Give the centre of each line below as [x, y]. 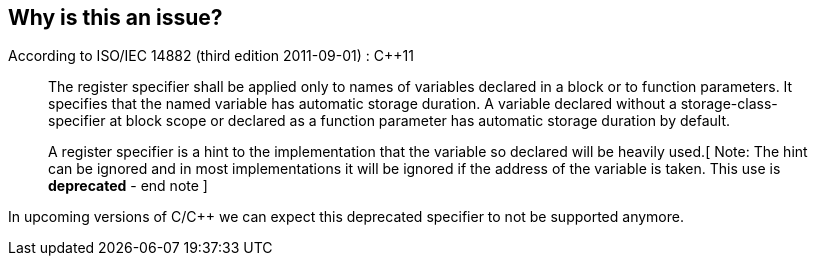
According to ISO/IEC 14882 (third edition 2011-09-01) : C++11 [211, 56]
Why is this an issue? [115, 17]
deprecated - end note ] [128, 186]
